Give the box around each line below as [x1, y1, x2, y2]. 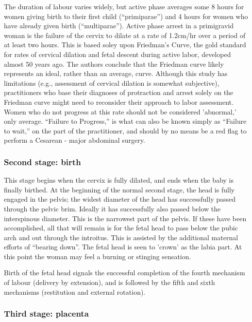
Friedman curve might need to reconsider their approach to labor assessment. [4, 96, 234, 107]
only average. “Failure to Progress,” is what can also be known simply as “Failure [4, 116, 247, 126]
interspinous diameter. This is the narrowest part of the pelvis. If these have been [4, 213, 247, 223]
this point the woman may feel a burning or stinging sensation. [4, 251, 191, 261]
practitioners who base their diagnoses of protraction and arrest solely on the [4, 87, 234, 97]
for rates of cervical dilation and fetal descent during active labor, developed [4, 49, 231, 59]
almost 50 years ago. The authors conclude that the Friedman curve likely [4, 58, 224, 69]
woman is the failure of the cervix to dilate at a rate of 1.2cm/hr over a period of [4, 30, 246, 40]
